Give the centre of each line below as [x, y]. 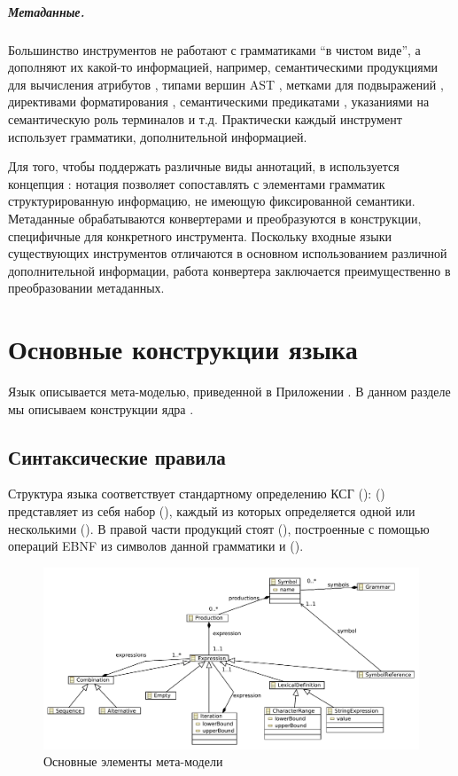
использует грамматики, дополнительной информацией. [158, 136]
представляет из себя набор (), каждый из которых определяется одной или [212, 510]
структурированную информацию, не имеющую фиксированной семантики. [212, 201]
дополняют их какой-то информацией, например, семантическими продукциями [223, 67]
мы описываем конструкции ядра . [101, 408]
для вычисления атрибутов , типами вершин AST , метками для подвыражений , [226, 84]
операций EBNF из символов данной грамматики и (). [156, 546]
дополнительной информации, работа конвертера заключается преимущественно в [229, 270]
